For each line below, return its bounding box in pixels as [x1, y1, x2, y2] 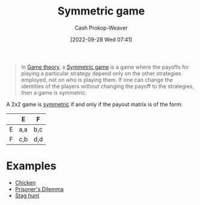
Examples [6, 159, 57, 173]
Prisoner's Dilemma [14, 185, 64, 192]
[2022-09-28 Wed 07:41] [70, 36, 133, 43]
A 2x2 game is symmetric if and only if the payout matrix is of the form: [6, 101, 183, 108]
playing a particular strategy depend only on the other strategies [20, 69, 181, 77]
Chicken [14, 179, 36, 186]
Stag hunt [14, 192, 40, 199]
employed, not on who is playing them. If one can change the [20, 76, 173, 83]
